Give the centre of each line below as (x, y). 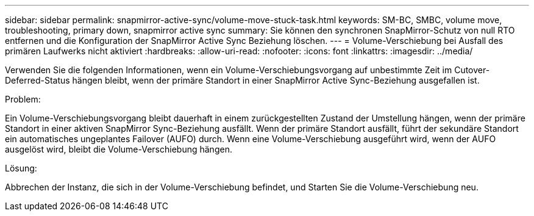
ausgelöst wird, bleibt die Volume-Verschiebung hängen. (119, 149)
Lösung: (21, 168)
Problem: (23, 99)
